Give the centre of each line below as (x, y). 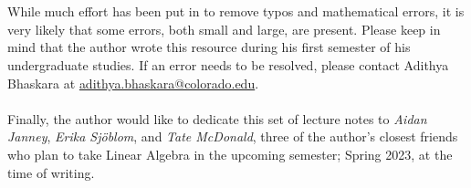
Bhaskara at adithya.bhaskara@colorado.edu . (133, 83)
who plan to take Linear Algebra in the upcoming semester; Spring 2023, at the (230, 154)
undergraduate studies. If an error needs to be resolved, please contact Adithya (228, 64)
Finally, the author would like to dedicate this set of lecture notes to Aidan (217, 118)
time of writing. (51, 172)
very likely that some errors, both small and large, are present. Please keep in (224, 29)
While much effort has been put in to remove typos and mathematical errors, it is (236, 11)
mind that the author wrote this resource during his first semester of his (209, 47)
